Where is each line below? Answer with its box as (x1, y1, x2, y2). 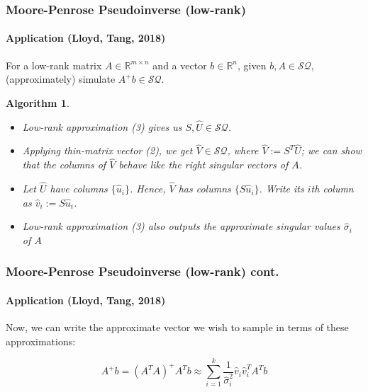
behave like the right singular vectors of (118, 157, 289, 172)
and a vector (152, 57, 207, 72)
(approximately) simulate (6, 71, 116, 86)
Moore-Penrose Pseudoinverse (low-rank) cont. (6, 263, 279, 280)
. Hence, (129, 181, 166, 196)
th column (311, 181, 354, 196)
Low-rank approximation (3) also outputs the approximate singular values (22, 219, 340, 234)
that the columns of (22, 157, 106, 172)
